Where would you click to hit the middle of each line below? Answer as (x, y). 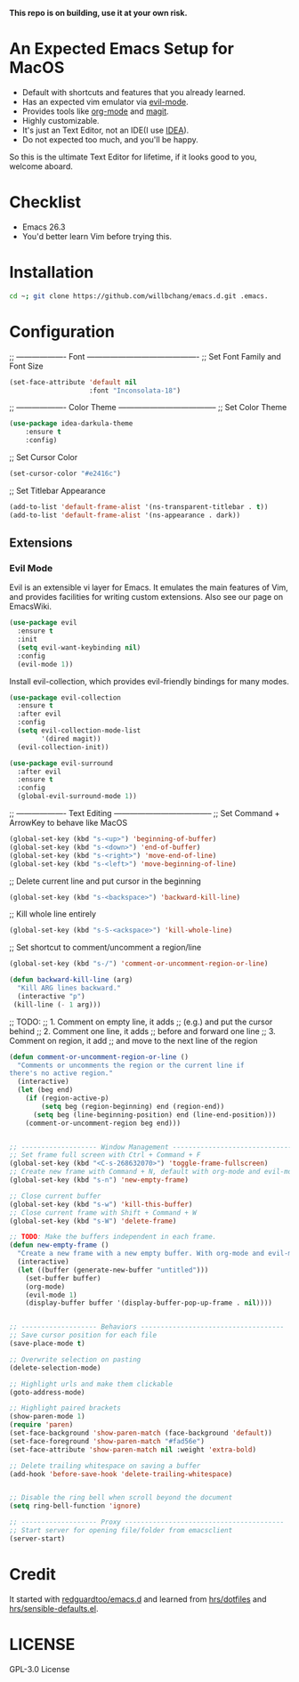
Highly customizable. (61, 120)
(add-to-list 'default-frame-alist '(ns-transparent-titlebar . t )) (139, 506)
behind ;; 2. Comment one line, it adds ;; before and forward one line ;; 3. (142, 1031)
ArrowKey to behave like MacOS (68, 823)
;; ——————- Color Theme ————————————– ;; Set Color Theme (148, 408)
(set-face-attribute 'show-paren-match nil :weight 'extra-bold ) (133, 1450)
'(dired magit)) (71, 739)
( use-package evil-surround (61, 763)
